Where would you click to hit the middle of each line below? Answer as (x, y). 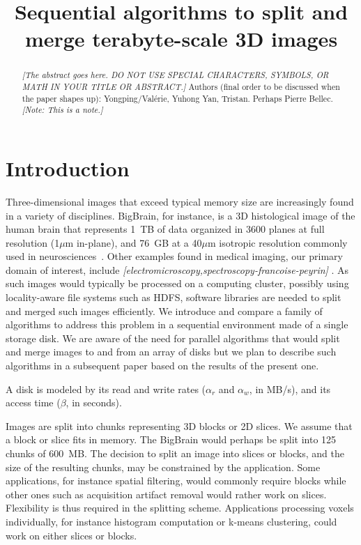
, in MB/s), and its (290, 389)
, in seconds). (94, 402)
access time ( (33, 402)
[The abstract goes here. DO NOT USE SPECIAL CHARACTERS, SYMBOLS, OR (175, 75)
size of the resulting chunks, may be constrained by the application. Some (163, 467)
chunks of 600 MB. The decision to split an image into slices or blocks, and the (175, 453)
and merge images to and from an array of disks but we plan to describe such (171, 352)
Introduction (68, 168)
